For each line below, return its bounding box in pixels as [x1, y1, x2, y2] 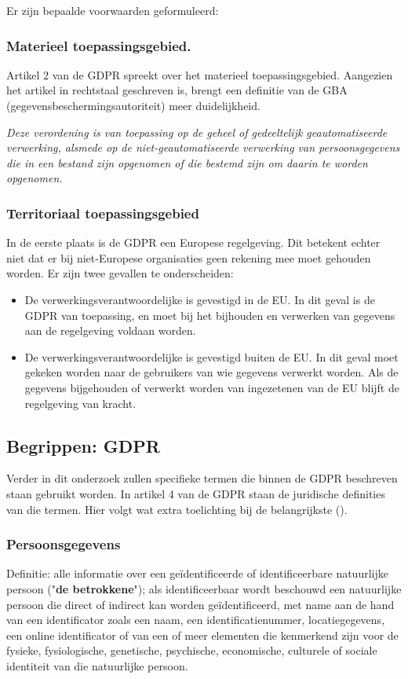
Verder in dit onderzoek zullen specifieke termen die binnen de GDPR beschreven [6, 470, 398, 486]
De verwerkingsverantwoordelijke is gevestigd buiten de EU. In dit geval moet [24, 348, 399, 365]
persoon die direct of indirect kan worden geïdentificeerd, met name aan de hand [6, 596, 395, 612]
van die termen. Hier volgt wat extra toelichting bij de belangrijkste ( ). [6, 501, 348, 517]
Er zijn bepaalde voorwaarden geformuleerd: [6, 2, 219, 18]
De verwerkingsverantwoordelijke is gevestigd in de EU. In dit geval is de [24, 291, 375, 307]
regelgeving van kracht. [24, 395, 137, 411]
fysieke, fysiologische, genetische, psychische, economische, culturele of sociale [6, 642, 377, 659]
